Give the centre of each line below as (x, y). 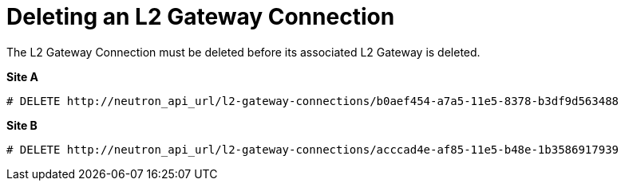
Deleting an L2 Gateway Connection (201, 17)
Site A (23, 76)
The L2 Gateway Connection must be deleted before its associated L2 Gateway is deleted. (243, 52)
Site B (22, 125)
